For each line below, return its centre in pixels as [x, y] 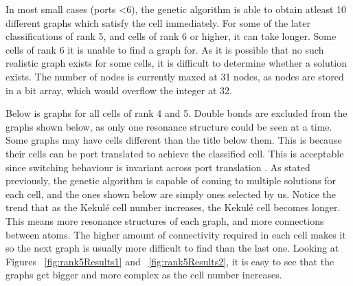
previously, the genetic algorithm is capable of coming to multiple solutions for [171, 180]
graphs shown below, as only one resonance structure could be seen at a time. [169, 126]
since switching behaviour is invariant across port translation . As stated [158, 167]
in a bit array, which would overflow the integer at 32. [119, 90]
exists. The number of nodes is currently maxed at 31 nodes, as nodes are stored [175, 76]
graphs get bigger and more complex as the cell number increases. [144, 275]
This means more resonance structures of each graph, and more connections [165, 220]
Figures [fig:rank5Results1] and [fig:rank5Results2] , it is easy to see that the [170, 261]
